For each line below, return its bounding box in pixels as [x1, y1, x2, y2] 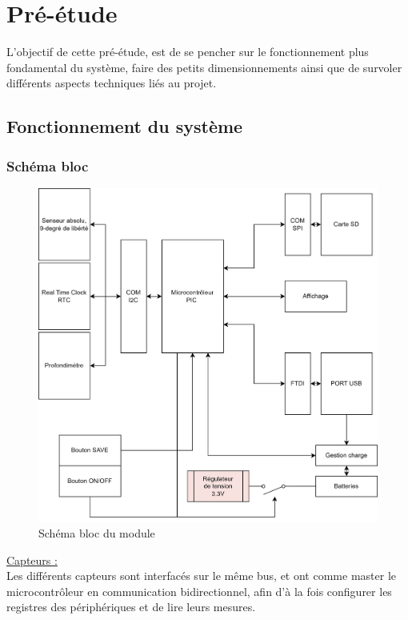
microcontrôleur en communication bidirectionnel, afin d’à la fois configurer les [6, 582, 392, 599]
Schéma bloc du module [38, 525, 155, 541]
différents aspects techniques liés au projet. [6, 74, 217, 91]
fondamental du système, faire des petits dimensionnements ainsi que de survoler [6, 58, 402, 75]
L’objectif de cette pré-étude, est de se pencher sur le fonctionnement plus [6, 43, 369, 60]
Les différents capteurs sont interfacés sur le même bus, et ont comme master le [6, 567, 396, 584]
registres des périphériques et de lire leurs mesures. [6, 598, 256, 615]
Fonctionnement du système [6, 114, 243, 139]
